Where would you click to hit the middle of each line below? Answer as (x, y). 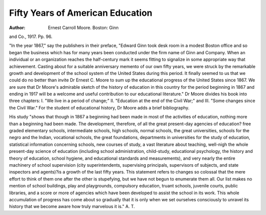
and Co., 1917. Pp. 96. (31, 36)
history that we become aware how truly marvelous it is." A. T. (72, 207)
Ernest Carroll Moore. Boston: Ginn (83, 28)
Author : (17, 28)
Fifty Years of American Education (81, 13)
